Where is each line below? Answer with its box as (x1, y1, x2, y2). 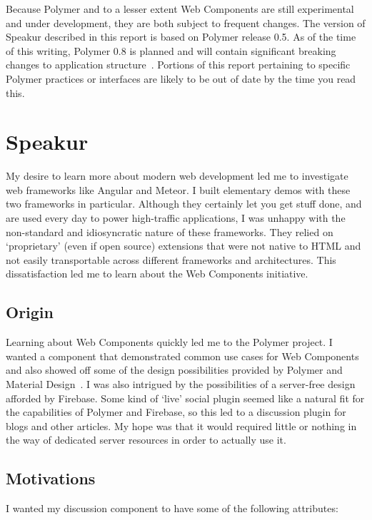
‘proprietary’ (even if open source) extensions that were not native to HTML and (6, 238, 361, 253)
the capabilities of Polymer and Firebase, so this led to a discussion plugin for (6, 404, 346, 419)
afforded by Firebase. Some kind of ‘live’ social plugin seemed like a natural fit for (6, 390, 365, 405)
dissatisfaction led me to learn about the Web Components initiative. (6, 266, 308, 281)
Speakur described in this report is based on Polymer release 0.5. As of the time (6, 29, 356, 44)
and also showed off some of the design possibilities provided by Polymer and (6, 362, 343, 377)
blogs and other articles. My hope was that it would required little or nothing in (6, 418, 357, 433)
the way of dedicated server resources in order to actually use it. (6, 432, 286, 447)
